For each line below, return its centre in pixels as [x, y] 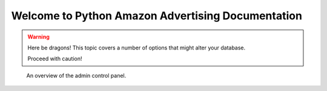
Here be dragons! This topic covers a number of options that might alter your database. [137, 48]
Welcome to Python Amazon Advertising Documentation [157, 16]
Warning [38, 37]
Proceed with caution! [55, 59]
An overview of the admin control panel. [76, 75]
